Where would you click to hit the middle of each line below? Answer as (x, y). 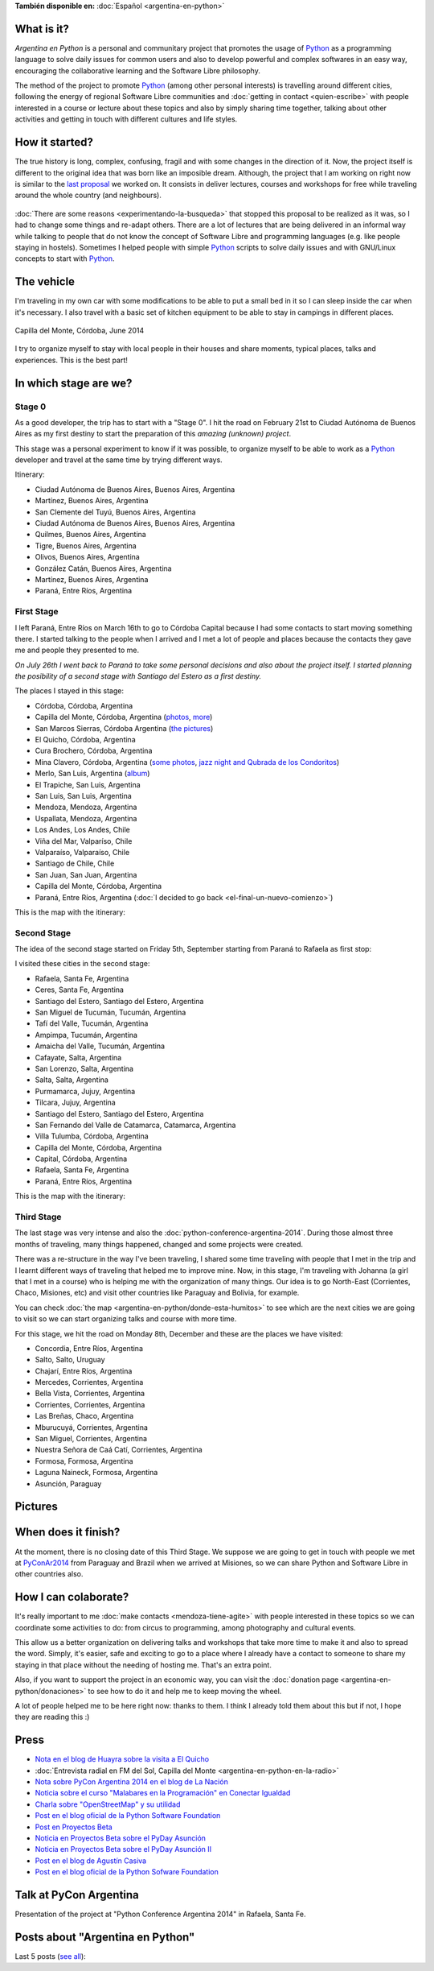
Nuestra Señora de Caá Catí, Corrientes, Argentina (119, 1450)
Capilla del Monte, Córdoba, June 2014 (80, 330)
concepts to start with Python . (65, 258)
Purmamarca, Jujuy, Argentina (85, 1091)
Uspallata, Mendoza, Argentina (86, 818)
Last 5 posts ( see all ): (50, 1956)
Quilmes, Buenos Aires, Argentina (90, 535)
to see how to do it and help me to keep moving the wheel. (185, 1691)
